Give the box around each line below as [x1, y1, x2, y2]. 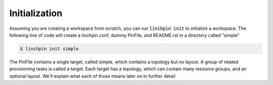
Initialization [9, 8, 63, 19]
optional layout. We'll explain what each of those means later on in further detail [9, 73, 175, 79]
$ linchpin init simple [20, 46, 79, 52]
